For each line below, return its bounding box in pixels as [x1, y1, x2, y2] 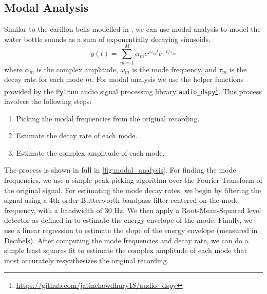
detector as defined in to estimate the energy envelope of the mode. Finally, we [4, 215, 253, 225]
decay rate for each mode [4, 74, 83, 85]
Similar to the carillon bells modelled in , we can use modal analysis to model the [4, 24, 261, 34]
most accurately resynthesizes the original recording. [4, 255, 169, 265]
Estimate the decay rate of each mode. [16, 130, 138, 141]
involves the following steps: [4, 96, 92, 107]
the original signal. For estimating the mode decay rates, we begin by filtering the [4, 184, 261, 195]
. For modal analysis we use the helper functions [91, 74, 244, 85]
